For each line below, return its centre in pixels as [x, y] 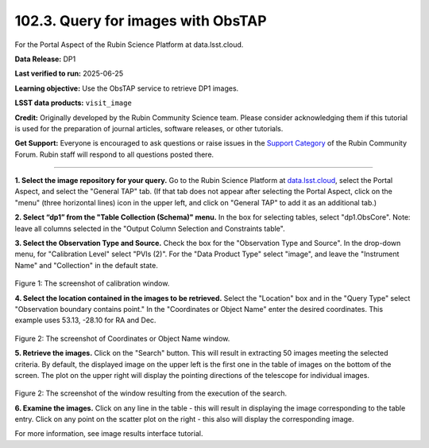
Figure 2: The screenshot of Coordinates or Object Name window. [122, 338]
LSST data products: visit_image [73, 103]
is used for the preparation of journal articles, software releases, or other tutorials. [149, 128]
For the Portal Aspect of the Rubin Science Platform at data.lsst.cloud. [129, 45]
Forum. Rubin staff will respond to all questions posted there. [114, 154]
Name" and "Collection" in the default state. [86, 265]
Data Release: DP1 [45, 59]
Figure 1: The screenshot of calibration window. [92, 283]
